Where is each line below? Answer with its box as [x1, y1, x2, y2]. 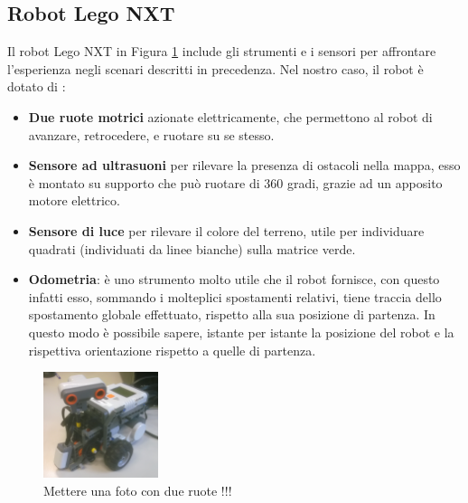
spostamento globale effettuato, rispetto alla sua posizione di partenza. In [28, 305, 435, 324]
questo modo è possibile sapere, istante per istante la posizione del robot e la [28, 322, 454, 341]
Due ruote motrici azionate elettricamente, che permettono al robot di [28, 107, 433, 126]
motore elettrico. [28, 191, 120, 210]
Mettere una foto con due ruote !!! [43, 480, 232, 499]
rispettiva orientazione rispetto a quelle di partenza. [28, 340, 316, 359]
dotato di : [7, 77, 66, 96]
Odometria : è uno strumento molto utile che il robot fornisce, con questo [28, 270, 440, 289]
